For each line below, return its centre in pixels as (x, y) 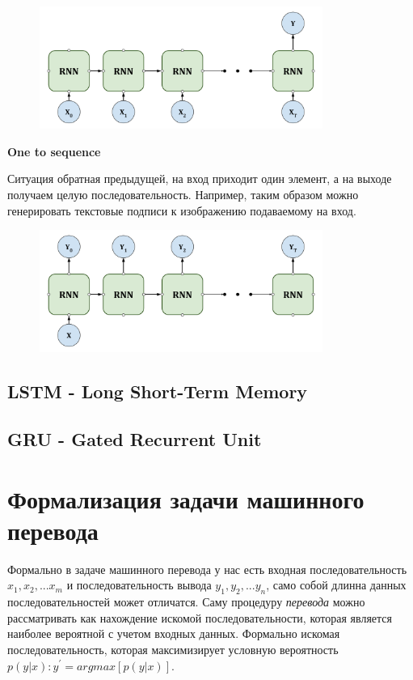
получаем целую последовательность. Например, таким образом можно (183, 194)
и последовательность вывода (139, 585)
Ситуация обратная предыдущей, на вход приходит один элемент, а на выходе (200, 178)
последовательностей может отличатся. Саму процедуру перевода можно (186, 602)
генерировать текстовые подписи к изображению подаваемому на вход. (182, 210)
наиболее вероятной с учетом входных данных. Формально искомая (174, 633)
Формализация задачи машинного (186, 498)
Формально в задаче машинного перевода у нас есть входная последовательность (207, 569)
